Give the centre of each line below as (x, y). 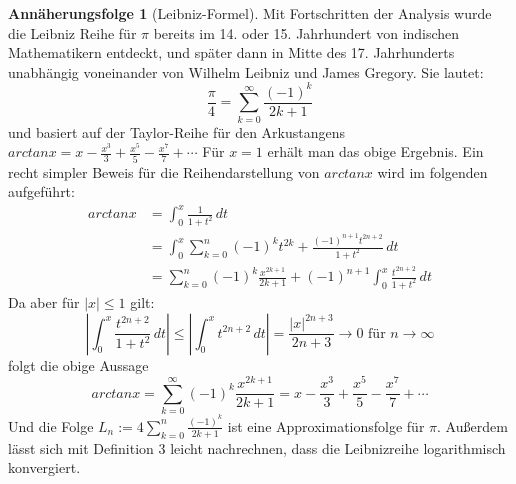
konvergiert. (44, 467)
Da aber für (44, 301)
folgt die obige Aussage (78, 364)
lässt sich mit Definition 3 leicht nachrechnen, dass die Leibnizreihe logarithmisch (257, 447)
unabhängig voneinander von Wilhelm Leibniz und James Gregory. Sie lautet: (246, 71)
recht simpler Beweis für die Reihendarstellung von (164, 171)
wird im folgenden (432, 171)
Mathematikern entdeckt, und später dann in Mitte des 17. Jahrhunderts (231, 52)
